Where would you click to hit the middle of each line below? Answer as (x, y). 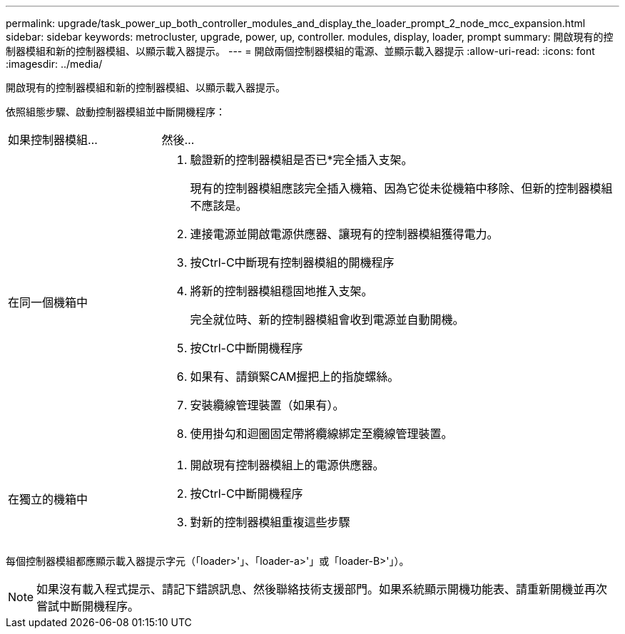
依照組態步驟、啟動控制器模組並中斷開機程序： (116, 112)
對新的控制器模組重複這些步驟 (270, 522)
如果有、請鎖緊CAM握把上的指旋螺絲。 (295, 377)
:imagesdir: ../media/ (54, 64)
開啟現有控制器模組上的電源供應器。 (287, 465)
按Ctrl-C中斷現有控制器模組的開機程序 (292, 262)
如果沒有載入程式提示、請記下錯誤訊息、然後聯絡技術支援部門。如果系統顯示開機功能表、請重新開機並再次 (322, 589)
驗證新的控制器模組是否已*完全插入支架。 (301, 160)
